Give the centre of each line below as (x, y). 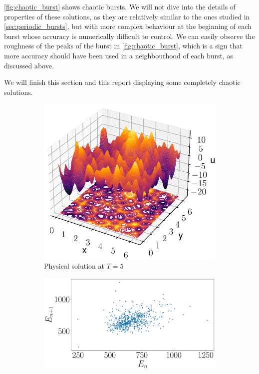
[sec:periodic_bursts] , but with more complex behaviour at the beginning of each (128, 26)
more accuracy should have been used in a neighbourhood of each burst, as (119, 55)
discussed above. (29, 65)
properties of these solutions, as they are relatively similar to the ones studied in (127, 16)
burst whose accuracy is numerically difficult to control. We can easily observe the (129, 36)
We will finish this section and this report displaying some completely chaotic (122, 82)
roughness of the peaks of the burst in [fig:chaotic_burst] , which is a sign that (123, 46)
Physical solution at (74, 265)
